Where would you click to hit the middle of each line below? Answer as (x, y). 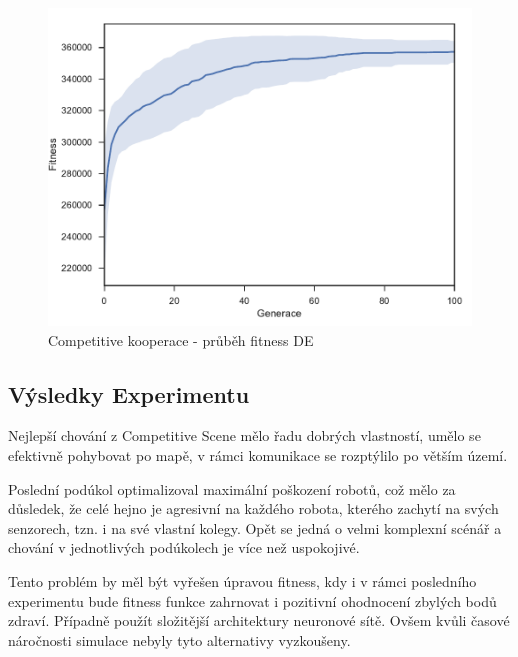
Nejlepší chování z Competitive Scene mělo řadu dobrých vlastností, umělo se (244, 435)
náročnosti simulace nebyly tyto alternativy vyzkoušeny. (179, 639)
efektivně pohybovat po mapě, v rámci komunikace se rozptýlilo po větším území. (258, 454)
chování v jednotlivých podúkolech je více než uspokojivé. (184, 547)
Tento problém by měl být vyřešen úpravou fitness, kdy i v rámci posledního (242, 580)
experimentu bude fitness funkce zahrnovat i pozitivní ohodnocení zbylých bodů (252, 600)
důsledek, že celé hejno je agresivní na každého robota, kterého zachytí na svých (253, 508)
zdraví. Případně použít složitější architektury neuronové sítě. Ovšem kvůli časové (259, 620)
